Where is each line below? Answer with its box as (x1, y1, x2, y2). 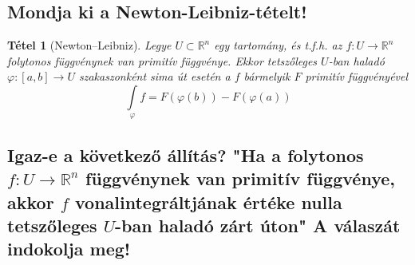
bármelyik (243, 68, 290, 85)
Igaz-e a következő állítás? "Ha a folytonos (7, 142, 364, 167)
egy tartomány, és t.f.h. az (214, 37, 342, 53)
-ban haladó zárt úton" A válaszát (115, 212, 401, 237)
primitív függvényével (305, 68, 409, 85)
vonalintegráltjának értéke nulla (74, 189, 342, 214)
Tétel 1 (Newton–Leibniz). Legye (7, 37, 172, 53)
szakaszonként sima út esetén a (79, 68, 231, 85)
